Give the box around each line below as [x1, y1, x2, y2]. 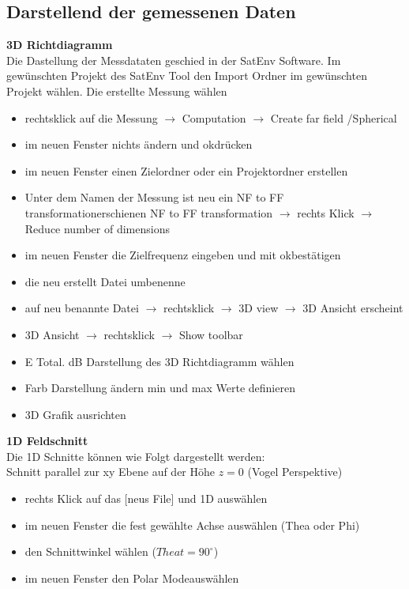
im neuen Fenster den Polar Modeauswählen [24, 569, 239, 586]
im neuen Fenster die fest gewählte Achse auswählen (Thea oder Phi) [24, 516, 360, 533]
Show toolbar [178, 326, 243, 342]
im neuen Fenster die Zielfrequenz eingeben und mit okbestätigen [24, 247, 341, 263]
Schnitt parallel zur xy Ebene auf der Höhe [6, 463, 216, 480]
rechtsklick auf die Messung [24, 109, 158, 126]
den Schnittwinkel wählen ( [24, 543, 156, 560]
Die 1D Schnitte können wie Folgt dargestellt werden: [6, 447, 265, 464]
